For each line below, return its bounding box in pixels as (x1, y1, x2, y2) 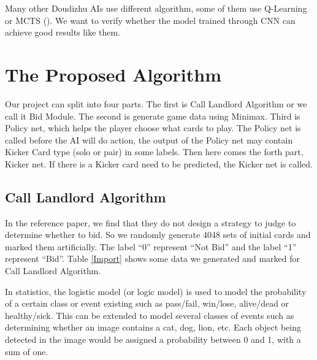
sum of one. (5, 345, 48, 358)
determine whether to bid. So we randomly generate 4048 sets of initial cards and (5, 228, 311, 241)
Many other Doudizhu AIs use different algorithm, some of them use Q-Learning (5, 2, 307, 14)
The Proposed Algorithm (5, 61, 222, 86)
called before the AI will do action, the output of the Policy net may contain (5, 133, 293, 146)
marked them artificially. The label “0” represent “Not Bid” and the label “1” (5, 240, 297, 253)
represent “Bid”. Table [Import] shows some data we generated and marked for (5, 252, 300, 265)
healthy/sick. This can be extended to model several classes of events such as (5, 308, 294, 321)
